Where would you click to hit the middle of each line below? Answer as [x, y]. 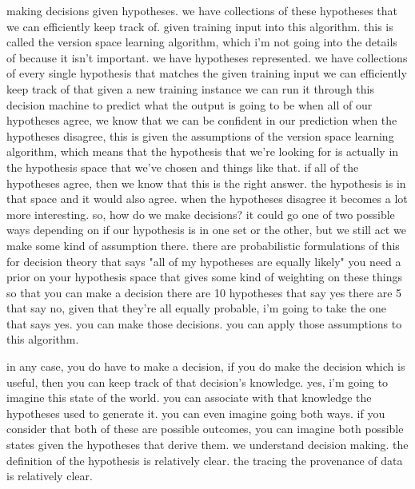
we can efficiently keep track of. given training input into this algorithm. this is [200, 26]
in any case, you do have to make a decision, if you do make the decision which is [206, 366]
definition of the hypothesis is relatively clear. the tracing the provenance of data [205, 460]
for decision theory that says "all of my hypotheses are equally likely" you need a [204, 261]
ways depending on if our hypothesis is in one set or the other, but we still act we [206, 230]
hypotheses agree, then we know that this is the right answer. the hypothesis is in [206, 183]
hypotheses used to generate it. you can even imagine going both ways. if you [196, 413]
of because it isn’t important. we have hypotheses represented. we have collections [207, 57]
